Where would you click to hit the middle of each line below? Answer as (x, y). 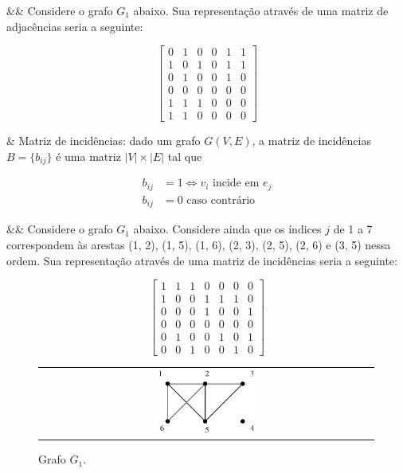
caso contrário (221, 200)
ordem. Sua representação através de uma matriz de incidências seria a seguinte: (202, 260)
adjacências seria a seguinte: (75, 26)
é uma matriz (88, 156)
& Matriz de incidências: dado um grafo (104, 141)
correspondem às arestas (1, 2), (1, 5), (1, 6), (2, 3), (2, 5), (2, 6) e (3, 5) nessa (199, 244)
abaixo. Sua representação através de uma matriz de (261, 10)
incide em (236, 184)
